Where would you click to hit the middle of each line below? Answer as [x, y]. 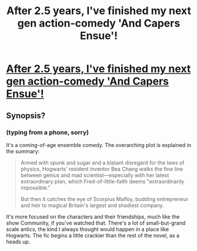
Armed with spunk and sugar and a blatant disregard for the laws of [102, 162]
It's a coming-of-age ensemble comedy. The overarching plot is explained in [99, 145]
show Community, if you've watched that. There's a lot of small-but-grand [96, 223]
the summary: [23, 151]
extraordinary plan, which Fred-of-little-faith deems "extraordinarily [102, 181]
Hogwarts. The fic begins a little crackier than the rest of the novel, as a [93, 235]
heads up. [18, 242]
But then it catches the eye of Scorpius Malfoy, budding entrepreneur [104, 199]
